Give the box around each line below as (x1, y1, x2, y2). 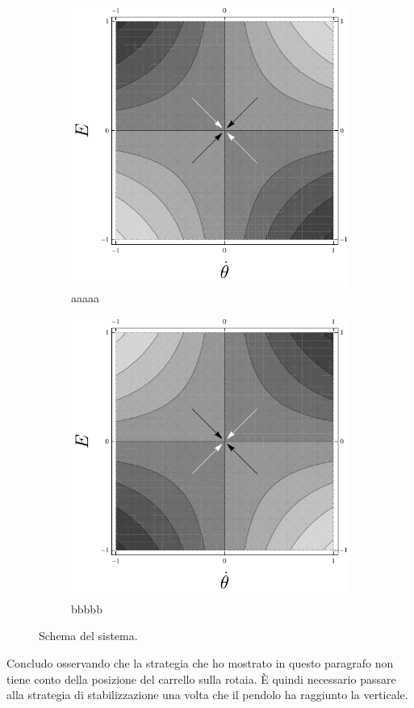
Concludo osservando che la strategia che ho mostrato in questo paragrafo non (6, 655, 394, 672)
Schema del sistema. (39, 627, 138, 644)
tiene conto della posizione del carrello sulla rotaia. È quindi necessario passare (6, 670, 396, 687)
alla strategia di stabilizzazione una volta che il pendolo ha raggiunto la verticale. (6, 686, 408, 703)
